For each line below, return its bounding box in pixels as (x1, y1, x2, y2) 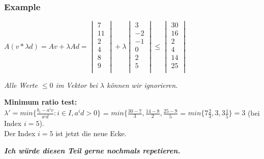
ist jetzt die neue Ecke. (55, 128, 127, 139)
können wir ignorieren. (106, 79, 178, 90)
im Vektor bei (55, 79, 98, 90)
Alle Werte (4, 79, 38, 90)
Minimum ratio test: (4, 97, 77, 107)
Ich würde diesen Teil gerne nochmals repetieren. (4, 145, 181, 155)
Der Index (4, 128, 36, 139)
